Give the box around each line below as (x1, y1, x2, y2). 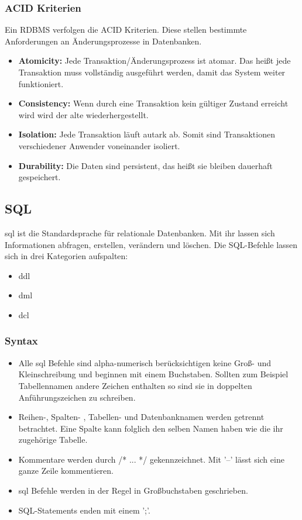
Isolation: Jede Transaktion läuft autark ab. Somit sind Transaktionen (18, 128, 275, 140)
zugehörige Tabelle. (18, 433, 88, 446)
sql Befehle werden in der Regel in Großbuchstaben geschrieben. (18, 484, 248, 497)
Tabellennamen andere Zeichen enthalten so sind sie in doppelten (18, 379, 252, 391)
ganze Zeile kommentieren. (18, 464, 114, 477)
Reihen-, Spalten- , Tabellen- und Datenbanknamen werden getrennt (18, 411, 265, 423)
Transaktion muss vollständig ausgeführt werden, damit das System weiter (18, 66, 286, 78)
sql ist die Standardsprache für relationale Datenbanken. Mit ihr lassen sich (5, 226, 275, 239)
